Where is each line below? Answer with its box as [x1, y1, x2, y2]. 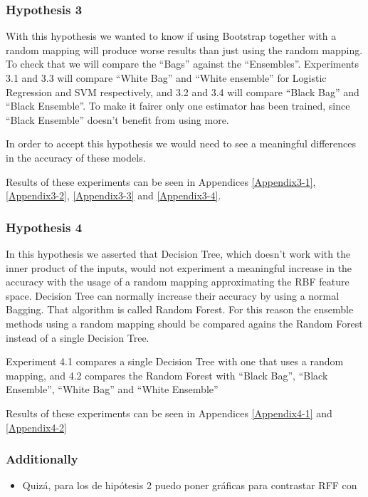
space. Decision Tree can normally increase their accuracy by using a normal [6, 288, 340, 303]
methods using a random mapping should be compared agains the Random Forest [6, 315, 363, 330]
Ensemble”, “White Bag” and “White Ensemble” [6, 382, 219, 397]
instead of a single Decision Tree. [6, 330, 149, 345]
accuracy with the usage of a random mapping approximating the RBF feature [6, 274, 349, 289]
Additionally [6, 450, 78, 468]
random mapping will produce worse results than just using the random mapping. [6, 42, 363, 57]
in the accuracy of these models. [6, 150, 146, 164]
